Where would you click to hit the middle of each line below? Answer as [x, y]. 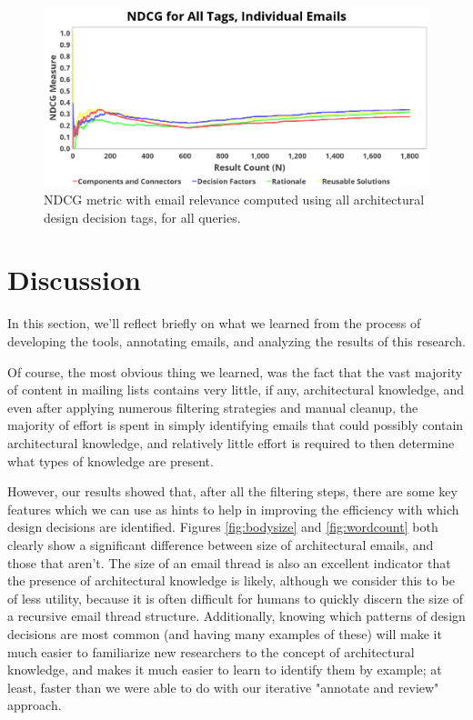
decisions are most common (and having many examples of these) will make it [225, 633]
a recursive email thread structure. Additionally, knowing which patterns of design [236, 616]
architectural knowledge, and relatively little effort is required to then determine [231, 442]
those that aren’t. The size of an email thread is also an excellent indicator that [229, 562]
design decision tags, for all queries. [142, 217]
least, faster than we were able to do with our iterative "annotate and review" [223, 687]
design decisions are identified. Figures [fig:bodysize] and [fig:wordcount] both [223, 527]
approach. [35, 705]
